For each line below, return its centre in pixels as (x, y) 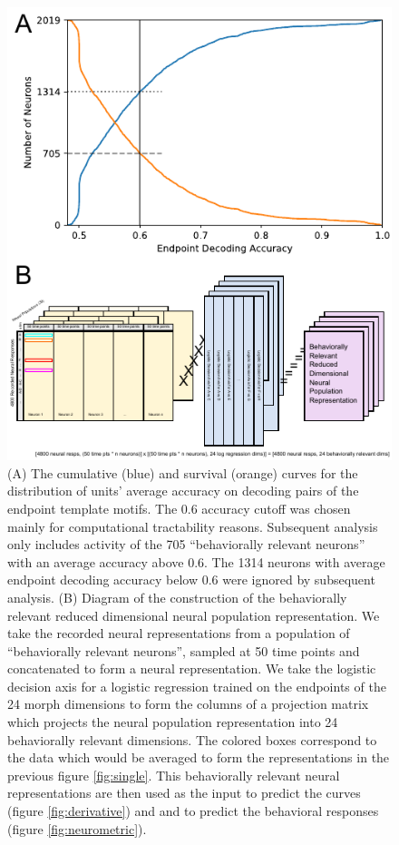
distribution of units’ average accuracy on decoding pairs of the (183, 491)
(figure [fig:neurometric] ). (77, 828)
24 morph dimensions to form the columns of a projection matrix (188, 704)
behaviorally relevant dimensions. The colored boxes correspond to (192, 739)
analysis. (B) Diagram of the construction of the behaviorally (177, 597)
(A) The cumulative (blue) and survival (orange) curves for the (183, 472)
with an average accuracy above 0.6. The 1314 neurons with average (196, 561)
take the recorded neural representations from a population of (179, 633)
